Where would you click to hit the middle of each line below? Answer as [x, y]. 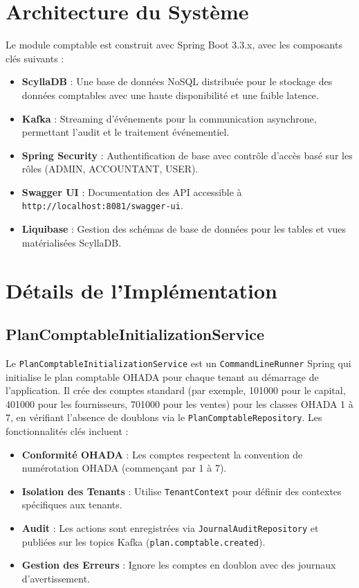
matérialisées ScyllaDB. [72, 242]
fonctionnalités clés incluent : [67, 430]
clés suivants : [35, 58]
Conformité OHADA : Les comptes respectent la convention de [162, 454]
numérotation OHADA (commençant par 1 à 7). [124, 468]
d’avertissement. [56, 578]
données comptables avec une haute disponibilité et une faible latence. [170, 95]
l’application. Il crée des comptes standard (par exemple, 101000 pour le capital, [176, 390]
